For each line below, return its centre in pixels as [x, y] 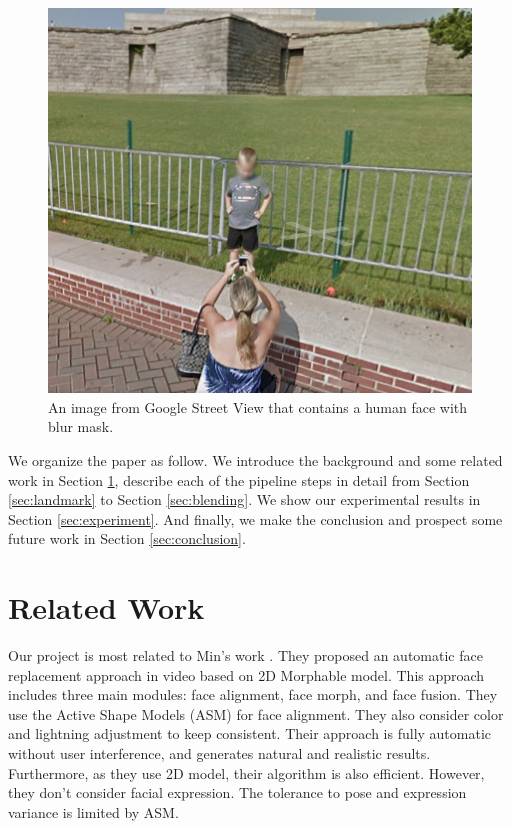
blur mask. [81, 426]
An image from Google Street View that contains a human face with [258, 406]
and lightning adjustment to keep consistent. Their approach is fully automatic [250, 733]
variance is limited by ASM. [93, 811]
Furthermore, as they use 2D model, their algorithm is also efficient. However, [246, 772]
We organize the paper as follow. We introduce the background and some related [255, 459]
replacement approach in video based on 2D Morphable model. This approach [246, 674]
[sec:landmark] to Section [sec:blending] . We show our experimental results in [244, 499]
